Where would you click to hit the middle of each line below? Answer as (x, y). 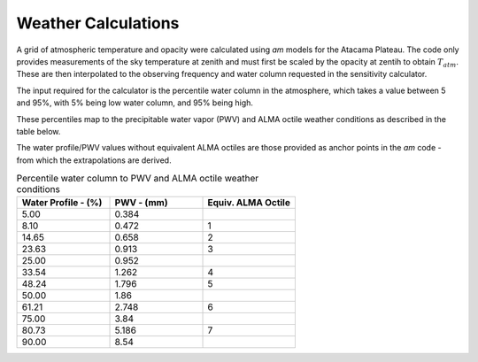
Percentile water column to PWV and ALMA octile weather (138, 179)
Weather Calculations (98, 23)
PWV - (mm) (141, 203)
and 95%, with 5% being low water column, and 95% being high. (135, 103)
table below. (39, 131)
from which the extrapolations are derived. (94, 160)
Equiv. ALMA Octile (249, 203)
